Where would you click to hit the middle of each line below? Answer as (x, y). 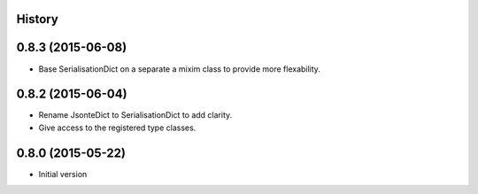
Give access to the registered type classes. (117, 128)
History (38, 19)
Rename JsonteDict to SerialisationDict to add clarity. (135, 115)
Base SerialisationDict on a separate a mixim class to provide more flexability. (179, 69)
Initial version (63, 174)
